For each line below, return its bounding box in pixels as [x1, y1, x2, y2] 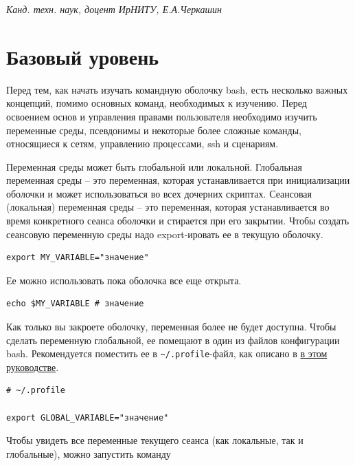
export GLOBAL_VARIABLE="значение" [6, 412, 169, 423]
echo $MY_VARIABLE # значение [6, 299, 144, 309]
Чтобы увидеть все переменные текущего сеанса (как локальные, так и [6, 433, 304, 447]
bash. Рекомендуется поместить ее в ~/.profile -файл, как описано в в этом [6, 346, 328, 361]
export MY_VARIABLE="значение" [6, 253, 149, 263]
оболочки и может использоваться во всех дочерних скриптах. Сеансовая [6, 186, 312, 200]
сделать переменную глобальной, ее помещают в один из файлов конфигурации [6, 332, 340, 347]
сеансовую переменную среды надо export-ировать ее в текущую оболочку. [6, 226, 323, 241]
